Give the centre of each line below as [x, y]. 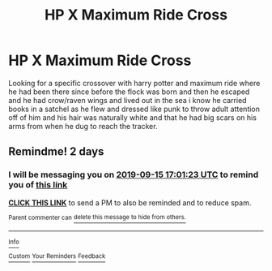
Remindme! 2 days [56, 152]
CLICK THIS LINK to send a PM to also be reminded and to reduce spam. [130, 202]
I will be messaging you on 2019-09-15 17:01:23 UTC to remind [134, 174]
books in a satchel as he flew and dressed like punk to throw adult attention [134, 109]
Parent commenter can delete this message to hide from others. [97, 217]
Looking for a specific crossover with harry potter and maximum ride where [134, 83]
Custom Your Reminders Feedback [57, 256]
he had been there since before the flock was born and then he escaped [129, 92]
